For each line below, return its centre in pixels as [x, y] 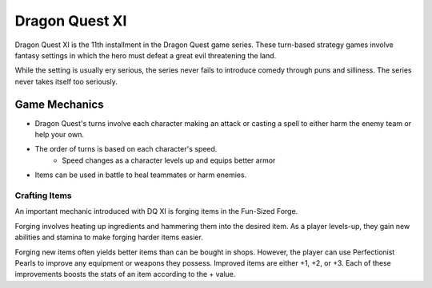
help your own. [59, 135]
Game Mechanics [59, 104]
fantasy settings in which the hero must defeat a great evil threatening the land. [146, 55]
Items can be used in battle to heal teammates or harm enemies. [141, 175]
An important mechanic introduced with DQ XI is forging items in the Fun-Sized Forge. [156, 211]
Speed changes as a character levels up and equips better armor [169, 160]
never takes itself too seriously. [66, 81]
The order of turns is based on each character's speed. [126, 149]
